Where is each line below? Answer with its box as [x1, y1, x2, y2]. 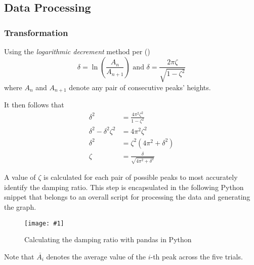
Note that [4, 251, 34, 261]
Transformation [4, 26, 68, 39]
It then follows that [4, 99, 64, 110]
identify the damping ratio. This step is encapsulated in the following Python [4, 181, 244, 192]
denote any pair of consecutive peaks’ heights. [69, 82, 211, 92]
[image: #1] [24, 219, 64, 227]
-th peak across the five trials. [150, 251, 243, 261]
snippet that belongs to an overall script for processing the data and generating [4, 192, 250, 202]
